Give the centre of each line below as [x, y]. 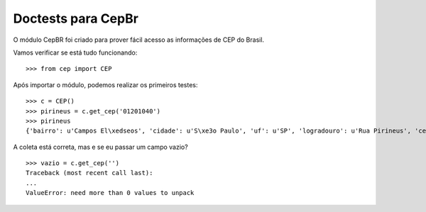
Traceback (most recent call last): [89, 173]
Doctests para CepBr [76, 18]
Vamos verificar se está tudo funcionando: [75, 52]
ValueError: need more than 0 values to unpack [110, 193]
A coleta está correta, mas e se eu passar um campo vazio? [100, 147]
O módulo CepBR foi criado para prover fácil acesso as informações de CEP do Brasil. [139, 40]
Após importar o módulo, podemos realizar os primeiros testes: [105, 84]
